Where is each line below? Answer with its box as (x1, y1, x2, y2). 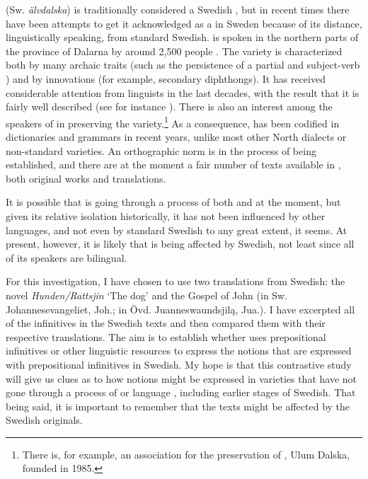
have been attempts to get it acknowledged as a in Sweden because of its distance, (6, 16, 362, 30)
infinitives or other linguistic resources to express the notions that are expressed (6, 343, 352, 358)
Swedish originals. (6, 412, 83, 427)
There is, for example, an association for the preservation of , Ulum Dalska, (22, 446, 350, 461)
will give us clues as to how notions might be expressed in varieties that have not (6, 371, 357, 386)
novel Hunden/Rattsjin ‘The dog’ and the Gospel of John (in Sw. (6, 287, 288, 302)
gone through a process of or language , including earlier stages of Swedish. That (6, 385, 356, 400)
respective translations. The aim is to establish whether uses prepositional (6, 329, 326, 344)
